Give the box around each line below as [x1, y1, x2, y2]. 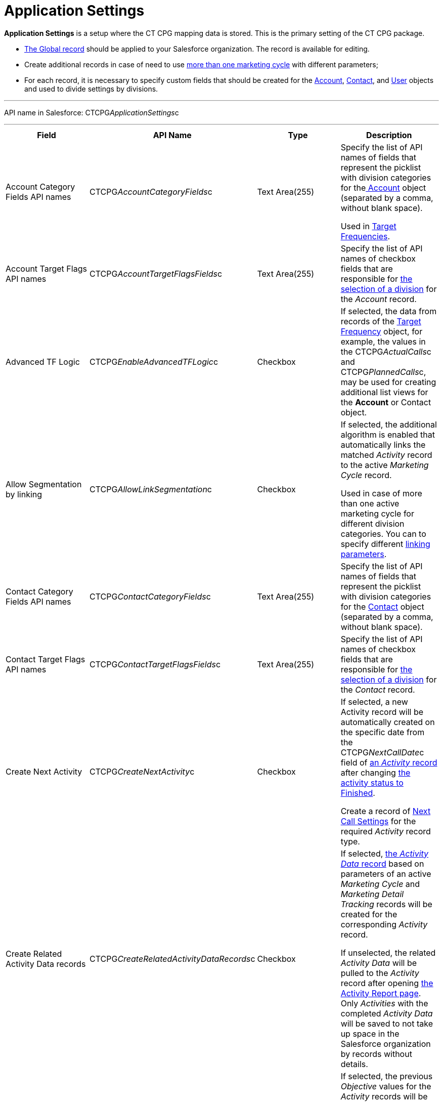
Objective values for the [340, 1081, 431, 1091]
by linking [6, 489, 42, 499]
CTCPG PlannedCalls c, [340, 366, 426, 377]
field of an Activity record [340, 757, 437, 768]
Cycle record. [340, 470, 392, 480]
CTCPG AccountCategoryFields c [90, 186, 212, 197]
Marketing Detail [340, 888, 404, 899]
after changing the [340, 767, 411, 778]
